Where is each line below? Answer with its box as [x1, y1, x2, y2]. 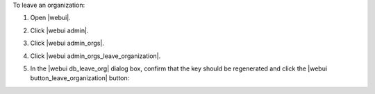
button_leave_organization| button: [30, 74, 130, 82]
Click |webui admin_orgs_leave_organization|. [30, 52, 161, 60]
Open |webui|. [30, 14, 71, 22]
